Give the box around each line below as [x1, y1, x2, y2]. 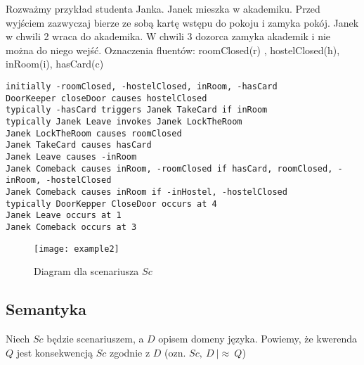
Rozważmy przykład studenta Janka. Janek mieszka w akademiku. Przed [6, 1, 320, 15]
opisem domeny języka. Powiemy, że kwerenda [158, 331, 357, 345]
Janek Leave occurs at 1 [6, 210, 122, 221]
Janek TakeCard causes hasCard [6, 140, 152, 151]
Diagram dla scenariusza [34, 264, 139, 278]
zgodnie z [109, 345, 150, 359]
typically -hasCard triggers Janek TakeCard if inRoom [6, 105, 268, 115]
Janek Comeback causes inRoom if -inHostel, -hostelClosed [6, 186, 287, 197]
